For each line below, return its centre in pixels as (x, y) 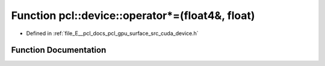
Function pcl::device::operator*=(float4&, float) (133, 15)
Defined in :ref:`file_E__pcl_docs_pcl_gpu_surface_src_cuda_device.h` (112, 33)
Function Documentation (59, 50)
